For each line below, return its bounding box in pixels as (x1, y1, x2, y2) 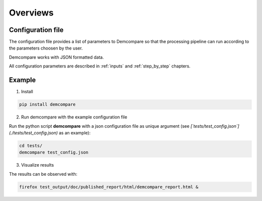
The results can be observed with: (9, 171, 78, 177)
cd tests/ (19, 143, 43, 148)
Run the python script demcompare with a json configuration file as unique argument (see (9, 123, 190, 129)
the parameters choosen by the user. (9, 45, 83, 51)
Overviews (9, 7, 54, 18)
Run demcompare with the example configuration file (21, 114, 128, 120)
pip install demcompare (19, 102, 76, 107)
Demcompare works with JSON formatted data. (9, 54, 104, 60)
